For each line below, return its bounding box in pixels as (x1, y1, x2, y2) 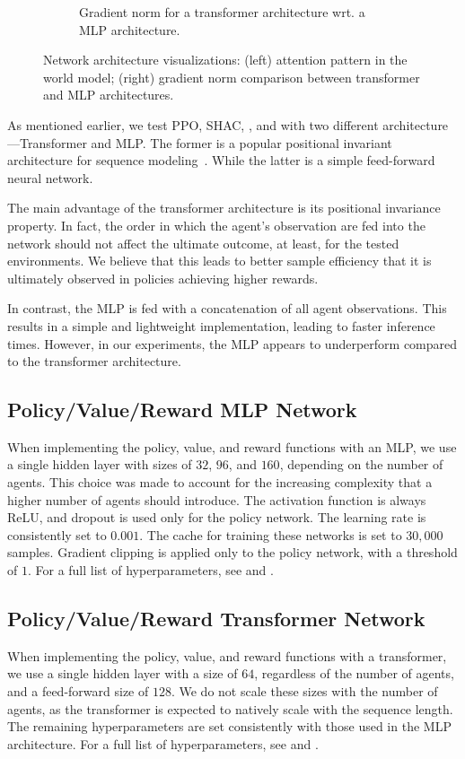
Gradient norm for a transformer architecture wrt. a (79, 3, 365, 21)
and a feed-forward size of (7, 682, 149, 701)
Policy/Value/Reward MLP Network (7, 396, 357, 423)
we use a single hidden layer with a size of (7, 664, 238, 683)
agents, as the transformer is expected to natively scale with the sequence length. (7, 699, 453, 718)
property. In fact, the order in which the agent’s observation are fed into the (7, 215, 426, 234)
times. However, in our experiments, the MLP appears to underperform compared (7, 334, 458, 353)
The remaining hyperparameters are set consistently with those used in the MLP (7, 717, 452, 736)
